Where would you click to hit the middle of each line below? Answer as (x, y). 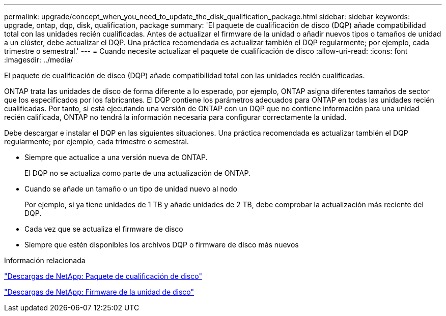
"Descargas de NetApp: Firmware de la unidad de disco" (99, 292)
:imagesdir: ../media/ (39, 60)
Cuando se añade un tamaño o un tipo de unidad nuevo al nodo (131, 189)
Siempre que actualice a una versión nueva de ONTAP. (116, 157)
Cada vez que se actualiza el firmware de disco (104, 229)
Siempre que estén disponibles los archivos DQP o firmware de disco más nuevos (162, 245)
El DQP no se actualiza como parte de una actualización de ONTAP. (137, 173)
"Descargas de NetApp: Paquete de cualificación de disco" (103, 276)
